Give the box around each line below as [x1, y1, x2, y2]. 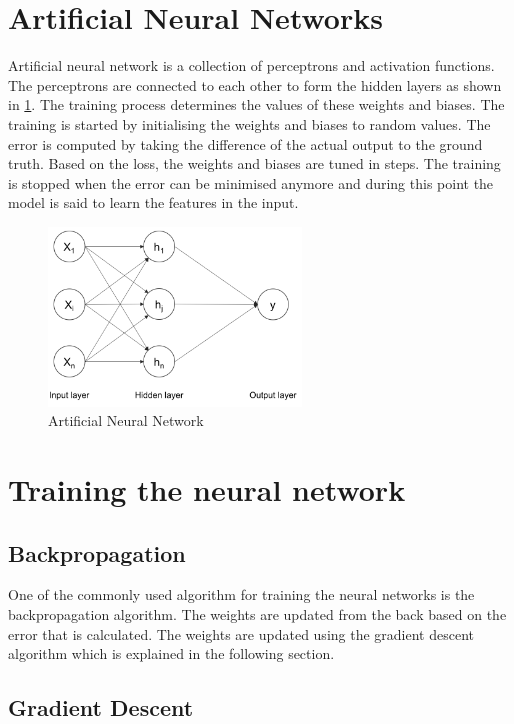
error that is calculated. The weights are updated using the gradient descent [8, 623, 474, 644]
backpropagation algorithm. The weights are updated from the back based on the [8, 603, 507, 624]
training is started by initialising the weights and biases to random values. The [8, 113, 491, 134]
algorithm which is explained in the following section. [8, 643, 335, 664]
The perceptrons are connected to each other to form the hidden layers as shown [8, 74, 502, 95]
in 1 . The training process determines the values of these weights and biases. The [8, 94, 505, 115]
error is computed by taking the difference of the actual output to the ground [8, 133, 483, 154]
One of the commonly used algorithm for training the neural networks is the [8, 584, 475, 605]
